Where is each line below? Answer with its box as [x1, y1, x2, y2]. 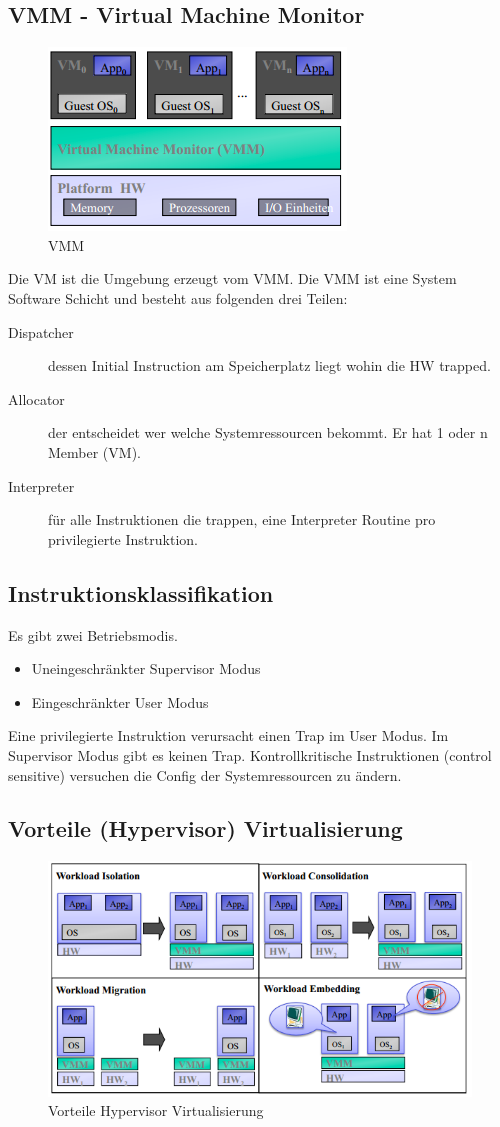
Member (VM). [48, 441, 141, 462]
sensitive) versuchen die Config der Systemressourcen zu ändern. [8, 764, 402, 785]
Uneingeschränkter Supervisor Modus [31, 658, 261, 679]
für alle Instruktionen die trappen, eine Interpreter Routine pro [48, 509, 436, 530]
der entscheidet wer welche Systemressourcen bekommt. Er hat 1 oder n [48, 422, 488, 443]
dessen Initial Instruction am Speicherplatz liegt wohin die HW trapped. [48, 355, 491, 376]
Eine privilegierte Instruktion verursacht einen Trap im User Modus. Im [8, 725, 449, 746]
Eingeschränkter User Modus [31, 691, 209, 712]
